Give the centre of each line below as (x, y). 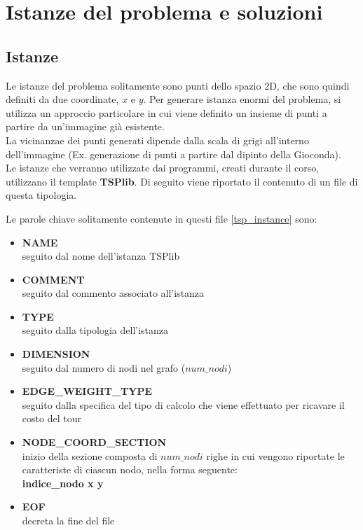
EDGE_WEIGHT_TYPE (87, 391)
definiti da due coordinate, (62, 99)
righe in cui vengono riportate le (275, 455)
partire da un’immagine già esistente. (85, 126)
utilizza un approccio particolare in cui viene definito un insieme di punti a (166, 112)
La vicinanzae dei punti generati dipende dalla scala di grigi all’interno (157, 140)
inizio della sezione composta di (90, 455)
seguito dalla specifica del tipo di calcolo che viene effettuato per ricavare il (183, 404)
